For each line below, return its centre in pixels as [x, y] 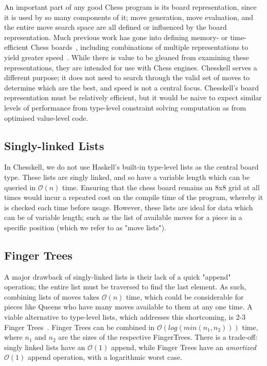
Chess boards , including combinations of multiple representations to [139, 47]
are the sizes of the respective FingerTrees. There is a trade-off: [158, 337]
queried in [20, 187]
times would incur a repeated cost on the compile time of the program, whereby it [134, 197]
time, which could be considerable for [185, 296]
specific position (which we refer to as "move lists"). [85, 227]
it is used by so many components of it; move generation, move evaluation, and [129, 17]
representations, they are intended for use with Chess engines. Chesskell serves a [131, 67]
